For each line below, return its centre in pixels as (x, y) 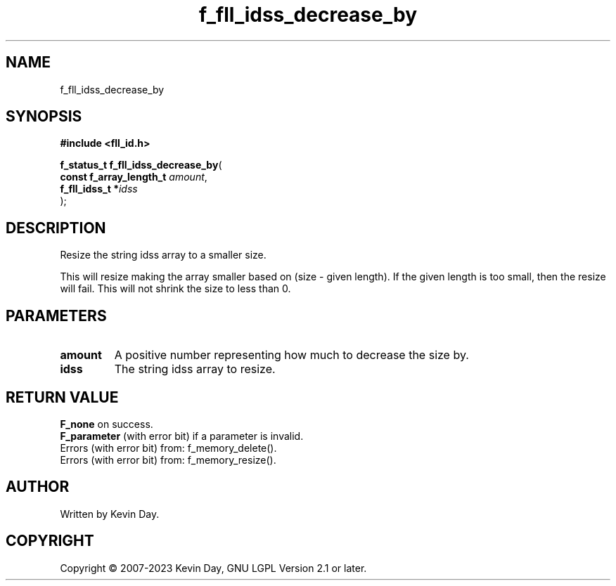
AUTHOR (38, 487)
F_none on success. (107, 424)
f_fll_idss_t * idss (99, 189)
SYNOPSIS (44, 117)
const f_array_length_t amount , (134, 177)
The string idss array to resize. (195, 369)
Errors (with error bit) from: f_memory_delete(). (168, 448)
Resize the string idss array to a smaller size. (163, 255)
